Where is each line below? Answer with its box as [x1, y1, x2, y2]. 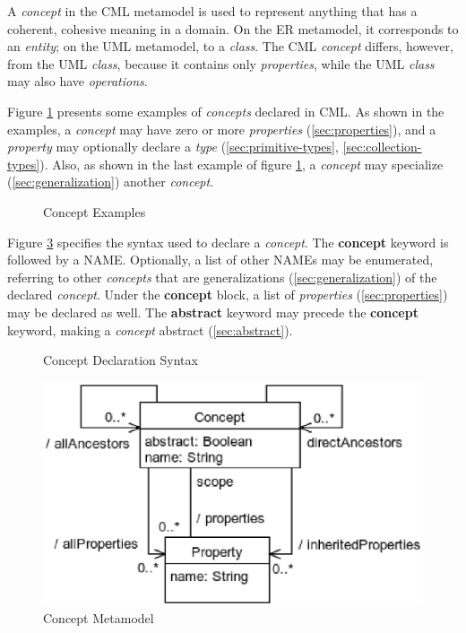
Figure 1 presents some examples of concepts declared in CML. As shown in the [7, 101, 444, 120]
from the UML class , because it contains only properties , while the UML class [7, 54, 435, 73]
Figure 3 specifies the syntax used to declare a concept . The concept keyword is [7, 232, 449, 251]
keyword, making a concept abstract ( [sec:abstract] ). [7, 320, 293, 339]
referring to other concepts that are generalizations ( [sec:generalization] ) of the [7, 267, 437, 286]
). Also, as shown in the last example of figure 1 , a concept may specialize [39, 154, 444, 173]
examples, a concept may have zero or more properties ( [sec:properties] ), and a [7, 119, 436, 138]
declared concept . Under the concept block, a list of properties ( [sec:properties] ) [7, 285, 448, 304]
